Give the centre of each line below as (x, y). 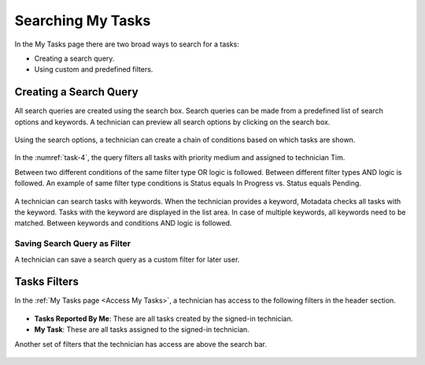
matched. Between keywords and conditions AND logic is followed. (123, 223)
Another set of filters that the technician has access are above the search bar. (140, 344)
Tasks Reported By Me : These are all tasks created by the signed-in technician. (164, 318)
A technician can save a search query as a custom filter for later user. (127, 259)
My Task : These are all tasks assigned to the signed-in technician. (142, 330)
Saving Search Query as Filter (73, 244)
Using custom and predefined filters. (94, 69)
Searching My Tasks (83, 20)
